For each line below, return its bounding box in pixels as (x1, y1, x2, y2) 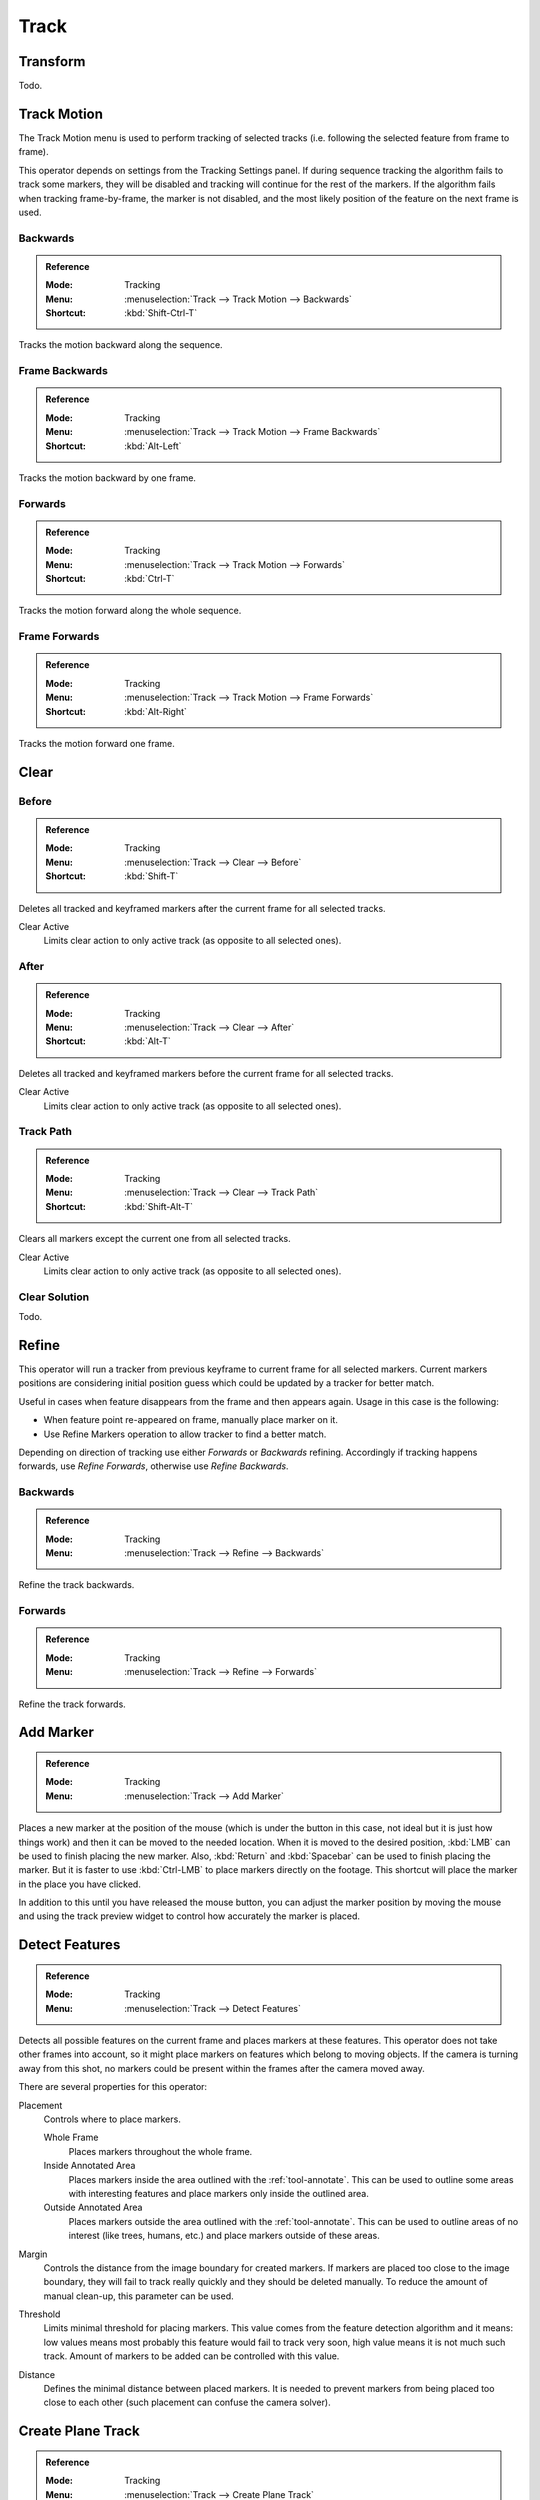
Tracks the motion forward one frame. (18, 737, 175, 749)
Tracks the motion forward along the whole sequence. (18, 605, 242, 617)
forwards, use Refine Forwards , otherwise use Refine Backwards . (18, 1460, 289, 1472)
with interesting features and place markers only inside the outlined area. (68, 2187, 369, 2199)
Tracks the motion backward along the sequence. (18, 339, 224, 351)
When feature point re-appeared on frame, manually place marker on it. (43, 1414, 339, 1426)
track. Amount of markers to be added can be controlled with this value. (43, 2350, 340, 2362)
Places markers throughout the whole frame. (68, 2145, 253, 2157)
